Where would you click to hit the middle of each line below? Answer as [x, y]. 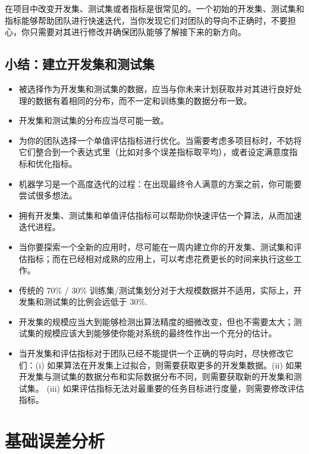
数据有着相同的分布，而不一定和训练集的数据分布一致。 [144, 100]
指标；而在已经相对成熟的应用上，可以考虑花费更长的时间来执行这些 [160, 258]
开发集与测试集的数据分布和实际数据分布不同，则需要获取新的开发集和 [156, 376]
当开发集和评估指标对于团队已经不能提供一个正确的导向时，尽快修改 [152, 353]
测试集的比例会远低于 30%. [96, 302]
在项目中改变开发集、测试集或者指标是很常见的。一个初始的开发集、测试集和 [154, 8]
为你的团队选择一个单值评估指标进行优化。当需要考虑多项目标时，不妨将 [160, 140]
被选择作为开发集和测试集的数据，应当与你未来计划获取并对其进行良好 [156, 88]
